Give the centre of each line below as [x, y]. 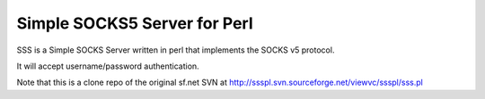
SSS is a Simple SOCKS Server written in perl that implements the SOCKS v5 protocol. [176, 50]
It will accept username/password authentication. [108, 66]
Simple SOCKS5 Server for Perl [135, 23]
